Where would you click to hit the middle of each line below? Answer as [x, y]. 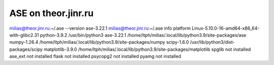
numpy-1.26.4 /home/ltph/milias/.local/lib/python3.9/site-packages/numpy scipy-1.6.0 [99, 42]
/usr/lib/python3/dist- [212, 42]
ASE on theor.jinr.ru [52, 13]
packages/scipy [26, 49]
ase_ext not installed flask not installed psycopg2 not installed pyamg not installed [95, 56]
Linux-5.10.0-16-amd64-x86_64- [226, 28]
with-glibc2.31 [24, 35]
